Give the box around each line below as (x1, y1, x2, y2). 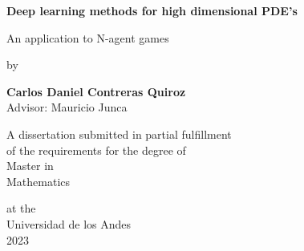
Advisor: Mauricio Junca (6, 99, 128, 115)
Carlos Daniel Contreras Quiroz (6, 83, 186, 99)
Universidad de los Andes (6, 215, 132, 232)
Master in (6, 157, 54, 174)
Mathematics (6, 172, 71, 189)
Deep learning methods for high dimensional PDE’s (6, 2, 298, 18)
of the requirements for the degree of (6, 141, 186, 158)
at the (6, 200, 36, 217)
